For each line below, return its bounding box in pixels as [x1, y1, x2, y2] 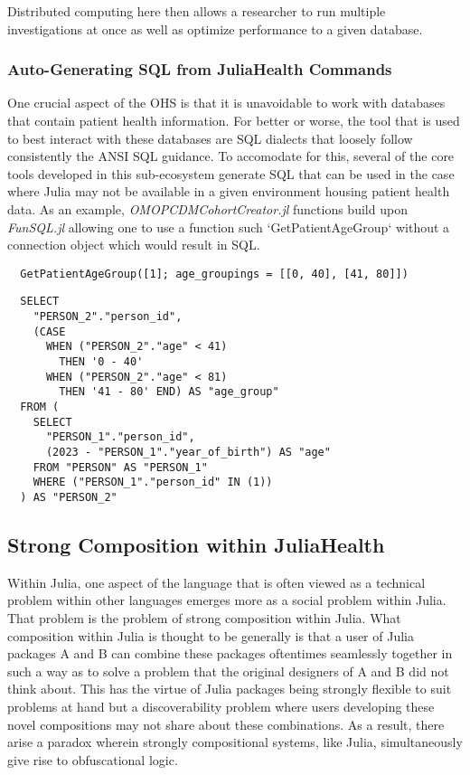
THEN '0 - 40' [59, 355, 144, 369]
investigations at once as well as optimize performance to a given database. [7, 19, 423, 38]
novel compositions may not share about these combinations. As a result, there [7, 714, 445, 733]
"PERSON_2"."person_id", [33, 310, 183, 324]
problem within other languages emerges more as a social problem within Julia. [7, 591, 446, 610]
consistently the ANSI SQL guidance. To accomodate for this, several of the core [7, 146, 455, 165]
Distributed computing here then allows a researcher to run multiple [7, 2, 386, 20]
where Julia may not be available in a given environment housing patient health [7, 182, 450, 201]
